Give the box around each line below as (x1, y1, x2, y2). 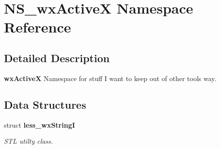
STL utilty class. (4, 136, 53, 146)
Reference (4, 17, 71, 37)
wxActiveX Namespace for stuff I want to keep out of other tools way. (4, 73, 217, 83)
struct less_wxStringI (4, 119, 75, 130)
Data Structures (4, 97, 86, 112)
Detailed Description (4, 50, 110, 65)
